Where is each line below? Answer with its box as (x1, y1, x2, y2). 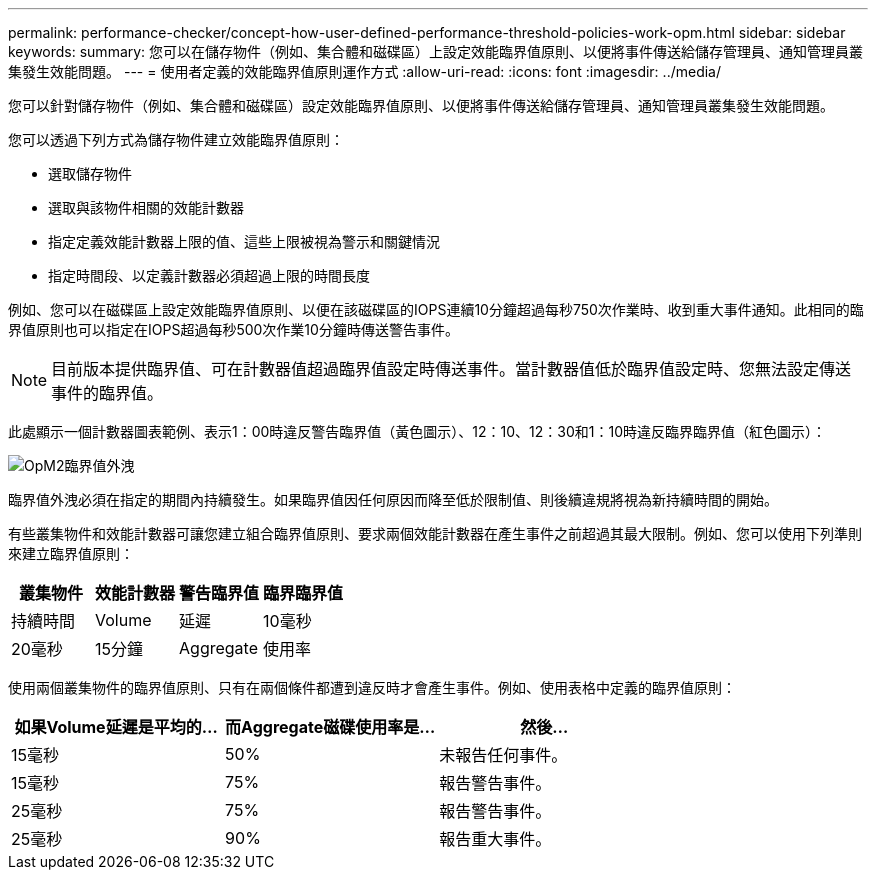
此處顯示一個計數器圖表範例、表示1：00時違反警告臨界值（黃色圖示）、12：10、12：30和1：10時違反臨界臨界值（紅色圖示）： (8, 423, 827, 440)
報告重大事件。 (439, 829, 552, 849)
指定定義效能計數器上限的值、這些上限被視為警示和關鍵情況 (48, 233, 440, 250)
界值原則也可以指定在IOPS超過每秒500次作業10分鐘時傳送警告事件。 (8, 321, 459, 338)
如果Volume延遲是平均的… (14, 717, 218, 737)
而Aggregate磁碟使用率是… (225, 717, 436, 737)
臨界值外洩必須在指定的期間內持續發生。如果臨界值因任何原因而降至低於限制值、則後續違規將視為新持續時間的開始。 (8, 491, 778, 508)
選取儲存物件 (48, 165, 132, 182)
